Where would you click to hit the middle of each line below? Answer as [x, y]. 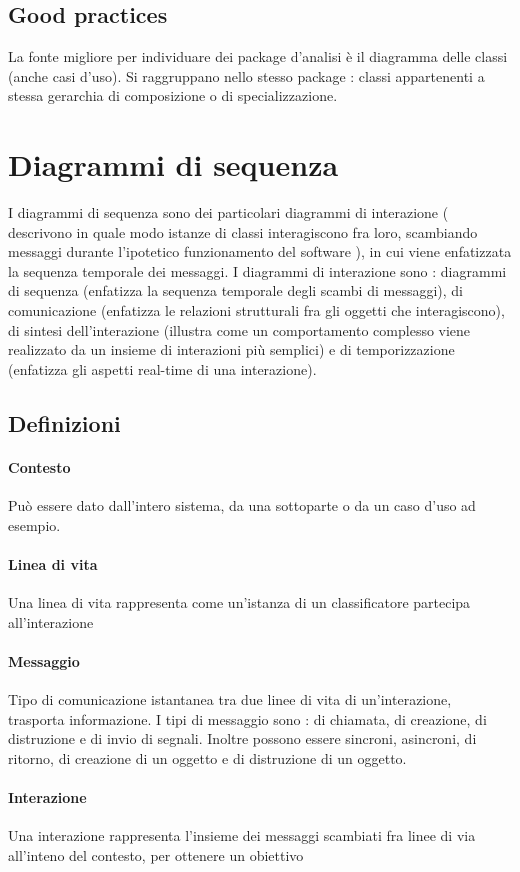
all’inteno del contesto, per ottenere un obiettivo [156, 854]
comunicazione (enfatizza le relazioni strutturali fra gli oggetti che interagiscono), [256, 310]
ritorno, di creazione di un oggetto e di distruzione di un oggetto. [207, 757]
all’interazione [51, 621]
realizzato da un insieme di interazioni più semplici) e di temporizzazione [231, 349]
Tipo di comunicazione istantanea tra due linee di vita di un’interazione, [230, 699]
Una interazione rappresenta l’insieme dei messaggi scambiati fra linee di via [242, 835]
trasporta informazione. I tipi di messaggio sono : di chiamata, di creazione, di [247, 718]
